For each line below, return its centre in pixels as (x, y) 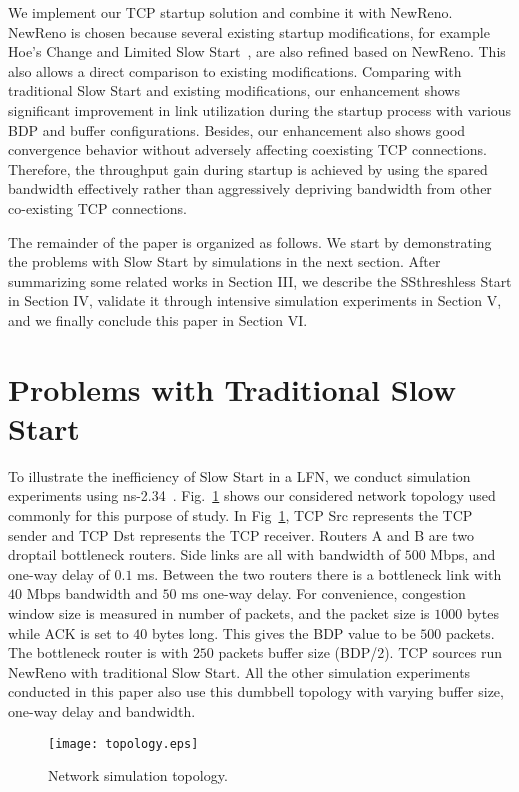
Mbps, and (463, 554)
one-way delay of (59, 573)
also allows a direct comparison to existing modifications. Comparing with (235, 70)
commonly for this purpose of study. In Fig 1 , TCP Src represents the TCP (240, 515)
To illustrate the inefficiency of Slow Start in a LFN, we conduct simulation (239, 475)
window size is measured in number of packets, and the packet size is (219, 612)
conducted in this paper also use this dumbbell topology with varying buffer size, (256, 691)
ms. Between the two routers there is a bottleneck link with (319, 573)
